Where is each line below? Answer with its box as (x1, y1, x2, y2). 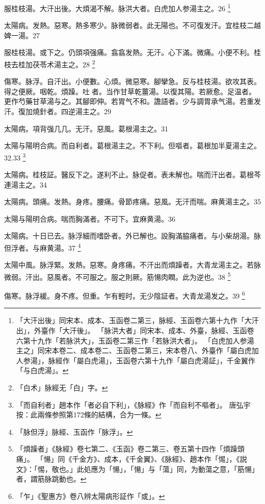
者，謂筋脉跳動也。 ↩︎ (16, 473, 87, 484)
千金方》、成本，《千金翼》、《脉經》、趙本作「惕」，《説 (72, 453, 247, 464)
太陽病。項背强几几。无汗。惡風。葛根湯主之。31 (4, 123, 168, 134)
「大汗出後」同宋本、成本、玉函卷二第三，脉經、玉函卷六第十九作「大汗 (16, 315, 259, 326)
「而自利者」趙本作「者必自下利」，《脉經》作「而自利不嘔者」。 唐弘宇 (16, 399, 251, 410)
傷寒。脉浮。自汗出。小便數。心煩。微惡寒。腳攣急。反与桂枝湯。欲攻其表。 (4, 76, 261, 87)
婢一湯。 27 (4, 30, 40, 40)
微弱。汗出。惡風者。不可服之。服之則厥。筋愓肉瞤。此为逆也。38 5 (4, 270, 231, 282)
